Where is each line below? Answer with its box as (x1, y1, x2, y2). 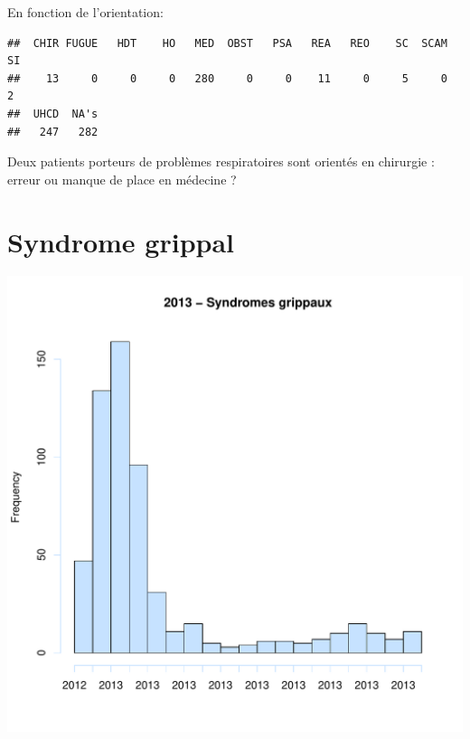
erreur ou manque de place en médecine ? (7, 169, 237, 188)
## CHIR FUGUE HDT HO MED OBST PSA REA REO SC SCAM (7, 36, 447, 50)
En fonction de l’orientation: (7, 3, 164, 21)
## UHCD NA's (7, 107, 99, 120)
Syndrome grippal (7, 223, 235, 260)
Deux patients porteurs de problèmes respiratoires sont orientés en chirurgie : (7, 152, 435, 171)
